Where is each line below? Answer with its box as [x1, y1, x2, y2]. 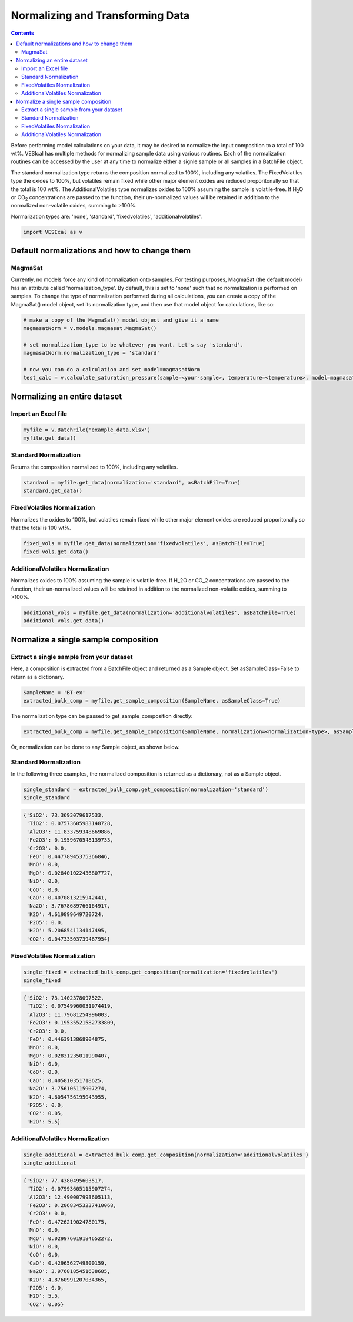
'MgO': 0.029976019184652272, [26, 1235, 114, 1242]
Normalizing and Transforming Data [11, 9, 190, 22]
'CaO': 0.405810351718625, [26, 1077, 104, 1084]
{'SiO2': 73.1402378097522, [23, 994, 104, 1001]
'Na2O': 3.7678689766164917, [26, 902, 111, 909]
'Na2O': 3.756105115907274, [26, 1085, 108, 1092]
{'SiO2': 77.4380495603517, [23, 1177, 104, 1184]
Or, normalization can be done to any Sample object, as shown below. [11, 743, 180, 750]
